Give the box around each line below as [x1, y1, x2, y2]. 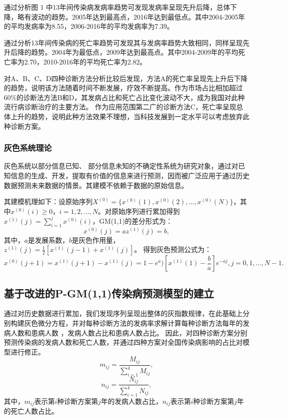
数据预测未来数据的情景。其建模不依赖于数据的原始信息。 [4, 180, 188, 190]
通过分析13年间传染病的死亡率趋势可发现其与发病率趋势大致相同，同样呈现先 [4, 37, 249, 47]
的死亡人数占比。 [4, 406, 58, 416]
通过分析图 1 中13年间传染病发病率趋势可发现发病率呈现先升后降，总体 [4, 2, 230, 12]
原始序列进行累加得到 [111, 206, 180, 216]
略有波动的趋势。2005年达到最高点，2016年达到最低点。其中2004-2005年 [17, 11, 245, 21]
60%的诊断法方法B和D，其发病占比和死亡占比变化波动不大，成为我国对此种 [4, 92, 245, 102]
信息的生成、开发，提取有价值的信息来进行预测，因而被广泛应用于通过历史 [10, 170, 249, 180]
